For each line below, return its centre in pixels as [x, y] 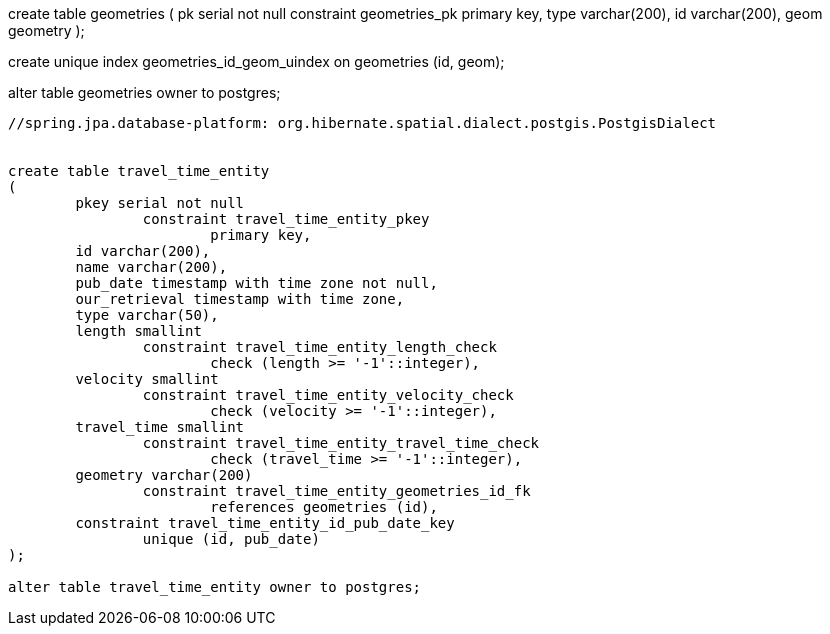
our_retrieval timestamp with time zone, [240, 299]
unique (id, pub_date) [231, 539]
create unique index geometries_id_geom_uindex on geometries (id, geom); [256, 61]
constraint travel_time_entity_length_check [319, 347]
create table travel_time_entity [139, 171]
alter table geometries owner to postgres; [144, 92]
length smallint [138, 331]
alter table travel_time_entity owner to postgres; [215, 587]
